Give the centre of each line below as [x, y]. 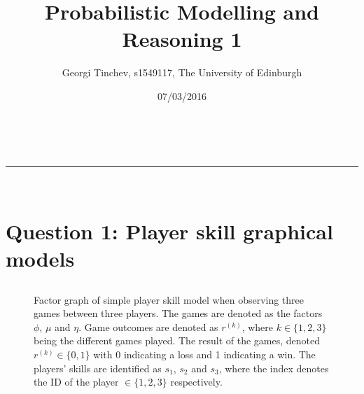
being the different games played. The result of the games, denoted [177, 340]
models [40, 259]
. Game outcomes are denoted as [148, 326]
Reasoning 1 [182, 39]
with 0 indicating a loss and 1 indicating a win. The [204, 354]
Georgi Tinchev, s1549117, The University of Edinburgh [182, 72]
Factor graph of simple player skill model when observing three [169, 299]
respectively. [196, 382]
